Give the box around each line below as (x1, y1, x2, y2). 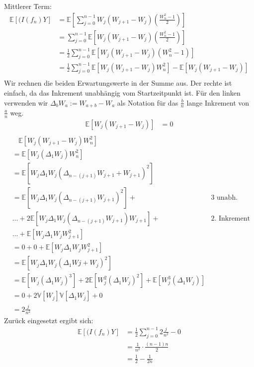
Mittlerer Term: (4, 1, 52, 11)
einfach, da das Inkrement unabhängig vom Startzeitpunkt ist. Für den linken (4, 87, 241, 98)
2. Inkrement (211, 215, 250, 223)
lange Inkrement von (186, 97, 250, 108)
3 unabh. (211, 194, 238, 201)
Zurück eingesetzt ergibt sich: (4, 315, 93, 325)
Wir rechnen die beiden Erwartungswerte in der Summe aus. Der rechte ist (4, 78, 232, 88)
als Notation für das (117, 97, 178, 108)
